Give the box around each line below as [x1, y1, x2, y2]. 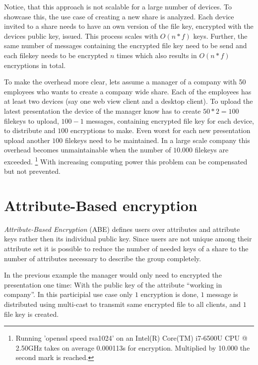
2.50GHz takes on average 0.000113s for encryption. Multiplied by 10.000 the [15, 342, 250, 353]
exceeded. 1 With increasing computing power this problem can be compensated [4, 154, 248, 166]
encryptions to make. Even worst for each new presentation [70, 125, 251, 136]
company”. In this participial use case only [4, 289, 133, 299]
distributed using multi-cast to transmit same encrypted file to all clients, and [4, 299, 241, 309]
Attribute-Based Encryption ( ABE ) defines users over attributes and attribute [4, 223, 240, 234]
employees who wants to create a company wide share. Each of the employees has [4, 86, 252, 96]
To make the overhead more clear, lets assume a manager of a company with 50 [4, 76, 246, 87]
